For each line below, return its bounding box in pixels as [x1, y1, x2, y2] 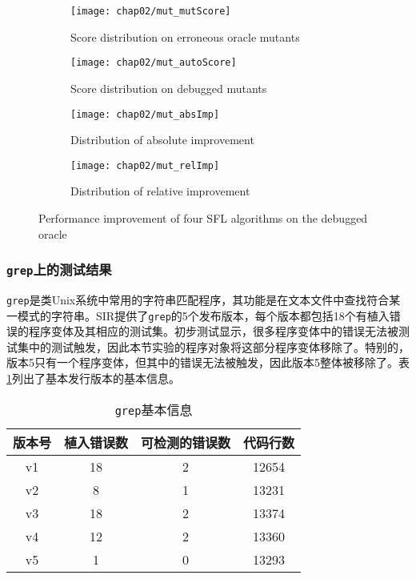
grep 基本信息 [114, 400, 193, 419]
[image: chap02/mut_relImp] [70, 159, 220, 171]
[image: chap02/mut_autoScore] [70, 57, 237, 69]
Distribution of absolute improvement [70, 131, 254, 148]
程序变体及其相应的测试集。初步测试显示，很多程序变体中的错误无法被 [28, 323, 398, 340]
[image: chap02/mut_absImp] [70, 108, 220, 120]
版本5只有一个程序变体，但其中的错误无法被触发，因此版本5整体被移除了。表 [6, 354, 410, 371]
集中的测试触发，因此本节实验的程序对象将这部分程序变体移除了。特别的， [17, 338, 410, 355]
